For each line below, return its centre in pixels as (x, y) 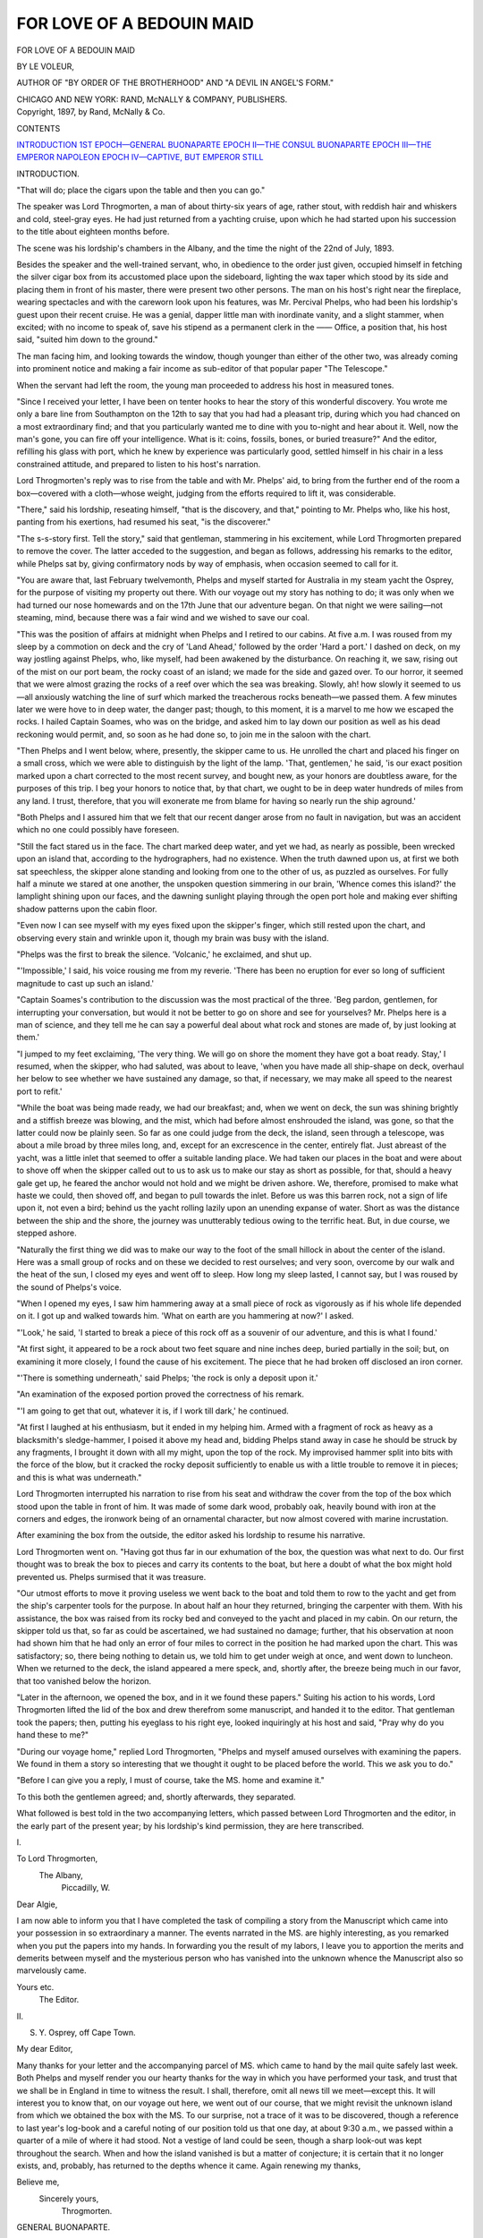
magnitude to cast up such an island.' (85, 983)
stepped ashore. (47, 1233)
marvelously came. (51, 1970)
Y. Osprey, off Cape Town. (87, 2033)
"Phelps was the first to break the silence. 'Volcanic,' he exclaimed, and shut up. (164, 954)
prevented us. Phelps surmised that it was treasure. (111, 1576)
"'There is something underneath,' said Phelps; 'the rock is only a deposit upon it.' (167, 1378)
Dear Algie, (37, 1904)
